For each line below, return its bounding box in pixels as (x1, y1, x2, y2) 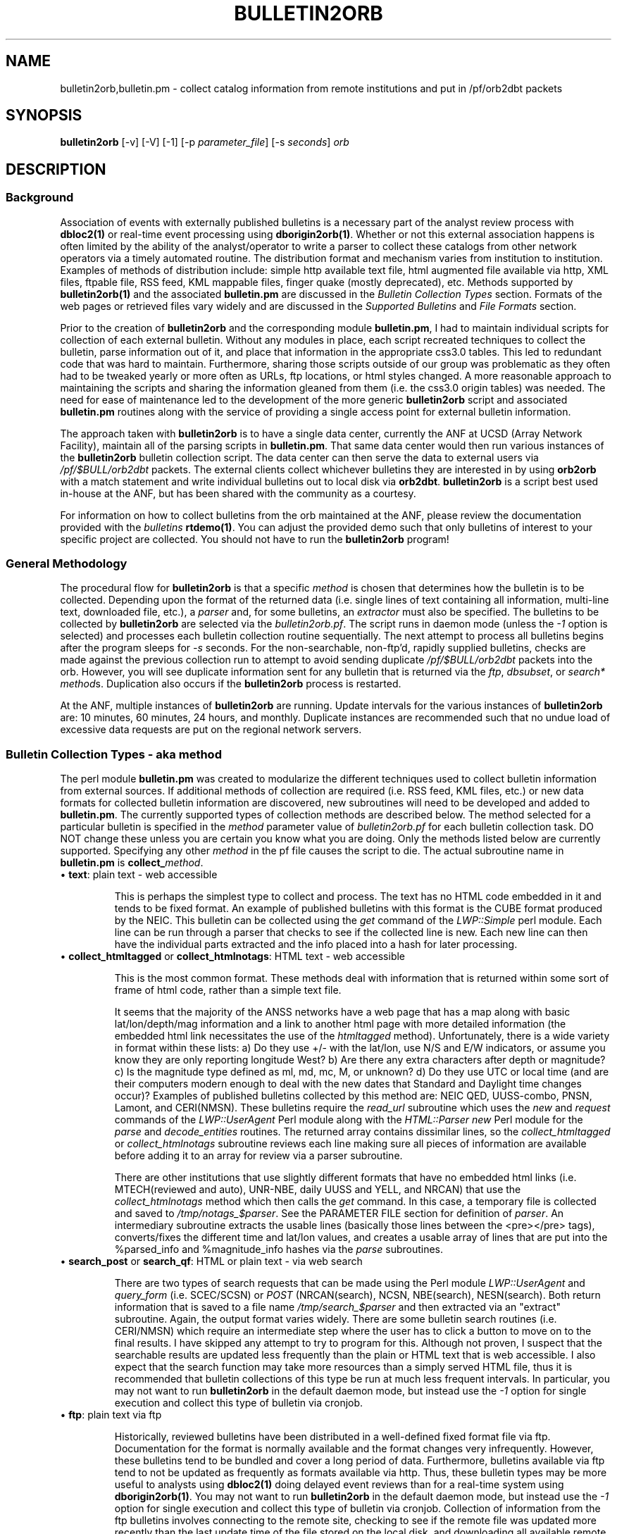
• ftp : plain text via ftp (60, 1409, 162, 1421)
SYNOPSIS (6, 106, 82, 125)
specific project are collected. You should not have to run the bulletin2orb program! (60, 532, 449, 545)
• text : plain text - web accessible (60, 868, 218, 881)
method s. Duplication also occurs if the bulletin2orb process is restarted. (60, 678, 401, 690)
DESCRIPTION (6, 160, 106, 178)
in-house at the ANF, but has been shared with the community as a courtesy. (60, 487, 416, 499)
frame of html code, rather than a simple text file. (114, 984, 342, 997)
